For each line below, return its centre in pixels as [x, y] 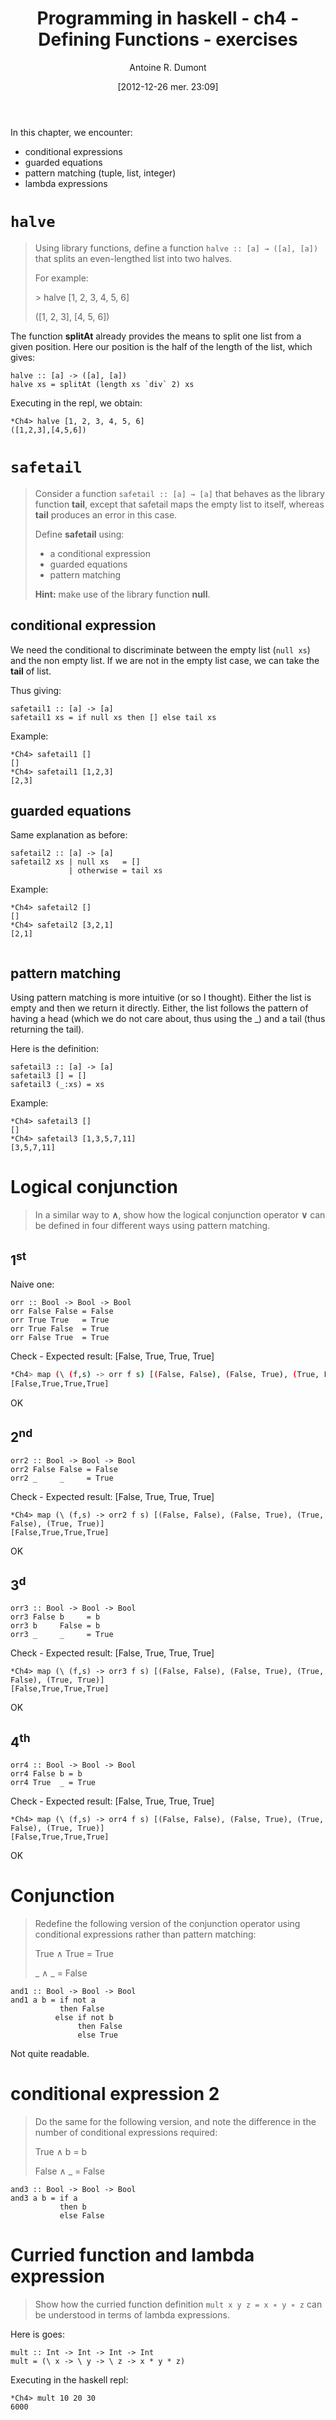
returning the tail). [47, 1029]
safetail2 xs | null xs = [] [75, 862]
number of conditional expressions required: [126, 2133]
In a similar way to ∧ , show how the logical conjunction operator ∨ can [180, 1215]
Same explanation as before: [69, 835]
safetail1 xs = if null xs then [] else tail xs [113, 717]
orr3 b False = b [55, 1626]
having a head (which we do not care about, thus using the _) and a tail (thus [168, 1019]
